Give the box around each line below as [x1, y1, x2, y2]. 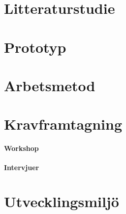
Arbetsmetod [4, 75, 95, 95]
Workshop [4, 143, 39, 153]
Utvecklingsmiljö [4, 191, 119, 212]
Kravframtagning [4, 114, 123, 134]
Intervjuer [4, 162, 39, 173]
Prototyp [4, 36, 66, 57]
